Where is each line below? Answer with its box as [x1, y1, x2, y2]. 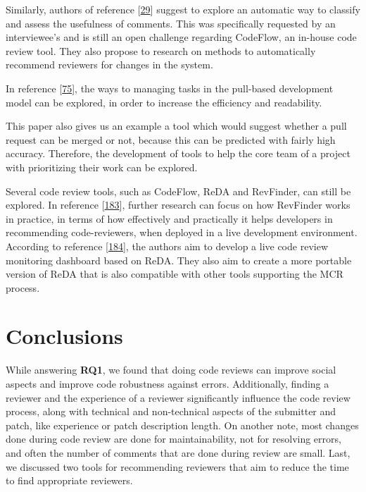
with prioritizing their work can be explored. [6, 159, 198, 174]
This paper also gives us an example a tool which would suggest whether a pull [6, 118, 347, 133]
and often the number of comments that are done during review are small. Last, [6, 445, 351, 460]
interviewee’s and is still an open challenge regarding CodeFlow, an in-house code [6, 30, 357, 44]
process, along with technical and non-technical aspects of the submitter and [6, 404, 336, 419]
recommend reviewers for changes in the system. [6, 57, 213, 72]
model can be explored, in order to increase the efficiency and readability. [6, 94, 322, 109]
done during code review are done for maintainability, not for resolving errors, [6, 431, 341, 446]
